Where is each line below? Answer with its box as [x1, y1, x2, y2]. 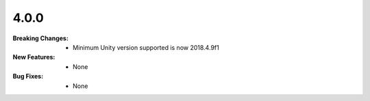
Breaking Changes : [12, 34, 69, 42]
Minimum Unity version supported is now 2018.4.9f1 [73, 43, 219, 51]
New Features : [12, 53, 56, 61]
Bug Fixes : [12, 72, 44, 81]
